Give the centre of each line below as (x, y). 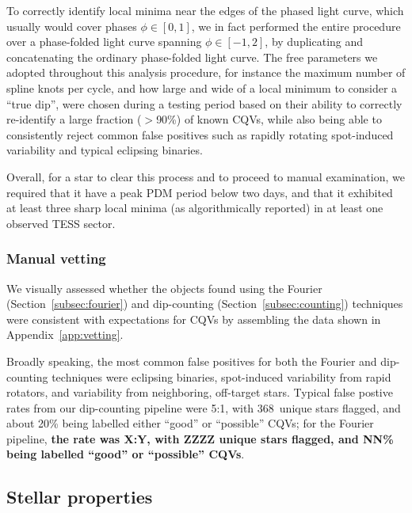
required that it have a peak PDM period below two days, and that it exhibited (200, 192)
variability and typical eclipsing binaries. (105, 150)
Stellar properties (80, 497)
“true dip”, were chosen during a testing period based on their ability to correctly (204, 103)
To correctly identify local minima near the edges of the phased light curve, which (205, 10)
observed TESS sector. (61, 223)
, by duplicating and (314, 42)
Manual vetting (56, 258)
